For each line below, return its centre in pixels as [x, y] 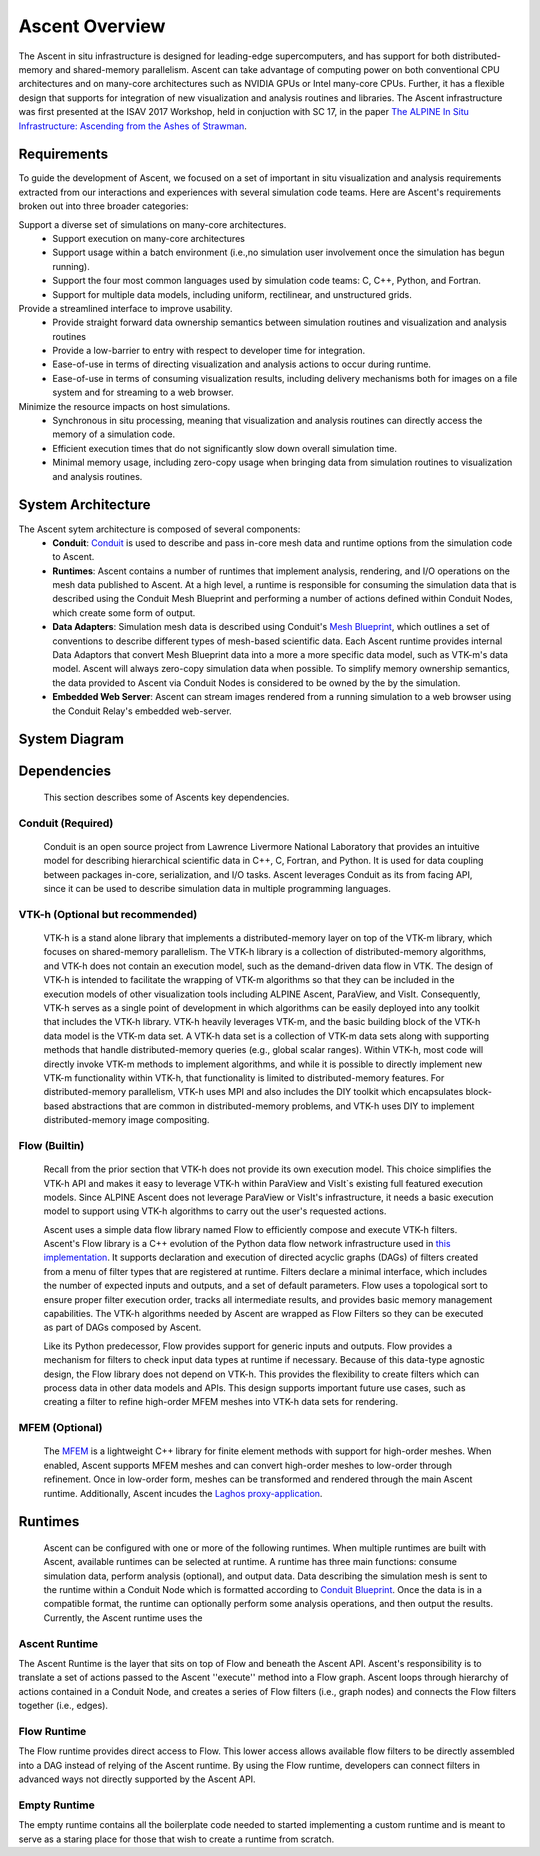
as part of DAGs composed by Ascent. [122, 1327]
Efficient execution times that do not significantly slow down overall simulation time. [224, 448]
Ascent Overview [92, 26]
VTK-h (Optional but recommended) [108, 914]
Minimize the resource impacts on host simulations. [124, 406]
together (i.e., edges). [63, 1706]
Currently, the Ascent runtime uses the [123, 1617]
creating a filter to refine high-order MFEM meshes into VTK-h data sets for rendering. [221, 1402]
